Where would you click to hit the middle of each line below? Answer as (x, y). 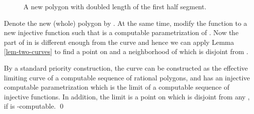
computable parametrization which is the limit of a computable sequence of (117, 87)
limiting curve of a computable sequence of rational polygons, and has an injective (127, 77)
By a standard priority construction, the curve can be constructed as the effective (126, 67)
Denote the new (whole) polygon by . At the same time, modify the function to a (126, 23)
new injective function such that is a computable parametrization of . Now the (121, 32)
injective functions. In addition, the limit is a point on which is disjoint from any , (127, 96)
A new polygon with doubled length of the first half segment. (115, 6)
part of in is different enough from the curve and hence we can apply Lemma (119, 42)
